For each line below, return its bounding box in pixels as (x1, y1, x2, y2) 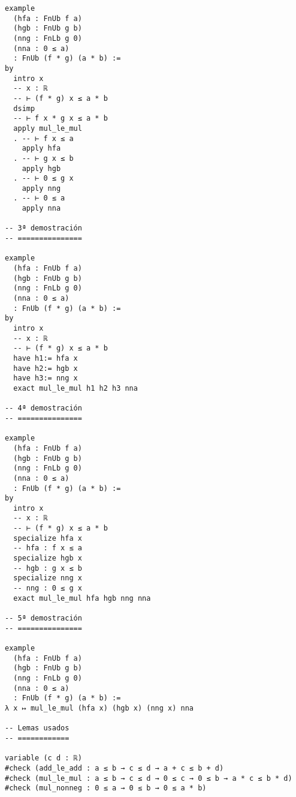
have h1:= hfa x (13, 353, 78, 362)
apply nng (22, 184, 61, 193)
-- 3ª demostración (5, 224, 82, 233)
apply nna (22, 204, 61, 213)
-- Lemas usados (5, 724, 70, 733)
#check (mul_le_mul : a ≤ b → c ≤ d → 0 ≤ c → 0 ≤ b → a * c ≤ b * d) (5, 774, 292, 783)
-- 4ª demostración (5, 404, 82, 413)
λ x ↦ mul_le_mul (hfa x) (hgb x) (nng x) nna (5, 703, 194, 712)
